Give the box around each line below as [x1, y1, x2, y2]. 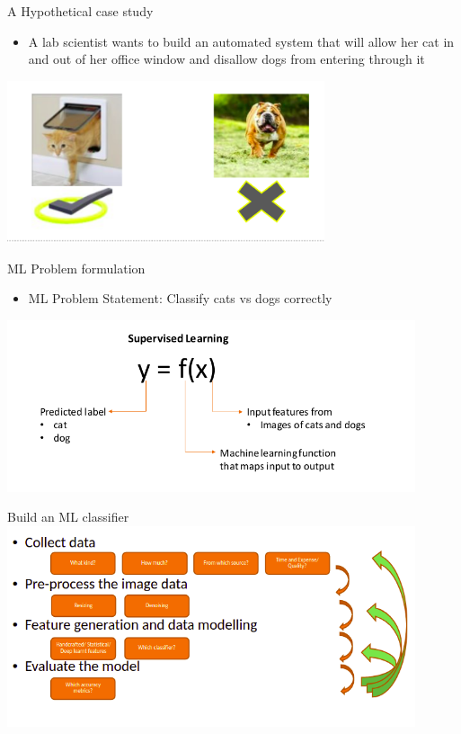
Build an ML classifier [7, 507, 129, 526]
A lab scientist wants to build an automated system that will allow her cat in [28, 31, 455, 50]
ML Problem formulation [7, 258, 146, 277]
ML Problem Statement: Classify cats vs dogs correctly [28, 289, 332, 308]
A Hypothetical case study [7, 2, 154, 20]
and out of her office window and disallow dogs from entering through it [28, 49, 425, 68]
